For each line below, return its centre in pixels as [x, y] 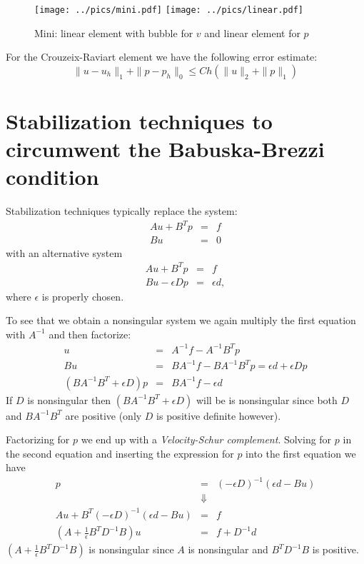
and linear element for [252, 32]
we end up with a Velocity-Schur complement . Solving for [206, 439]
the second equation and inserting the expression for [120, 453]
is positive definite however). [219, 415]
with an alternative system [64, 252]
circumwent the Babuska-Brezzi [165, 149]
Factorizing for [38, 439]
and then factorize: [90, 334]
